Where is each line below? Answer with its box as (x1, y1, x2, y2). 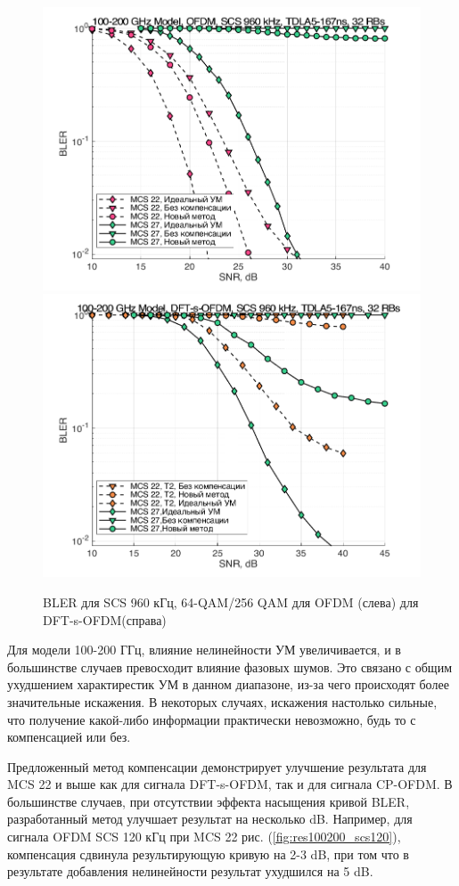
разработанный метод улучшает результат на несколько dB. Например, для (7, 809, 413, 828)
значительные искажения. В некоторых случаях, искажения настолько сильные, (7, 692, 438, 711)
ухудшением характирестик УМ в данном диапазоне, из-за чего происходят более (7, 675, 449, 694)
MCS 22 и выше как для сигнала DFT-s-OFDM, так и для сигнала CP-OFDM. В (7, 775, 453, 793)
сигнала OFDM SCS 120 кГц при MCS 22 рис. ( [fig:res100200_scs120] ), (7, 827, 401, 846)
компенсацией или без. (7, 727, 131, 746)
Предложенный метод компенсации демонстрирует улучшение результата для (7, 757, 427, 776)
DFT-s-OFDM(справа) (43, 610, 167, 629)
